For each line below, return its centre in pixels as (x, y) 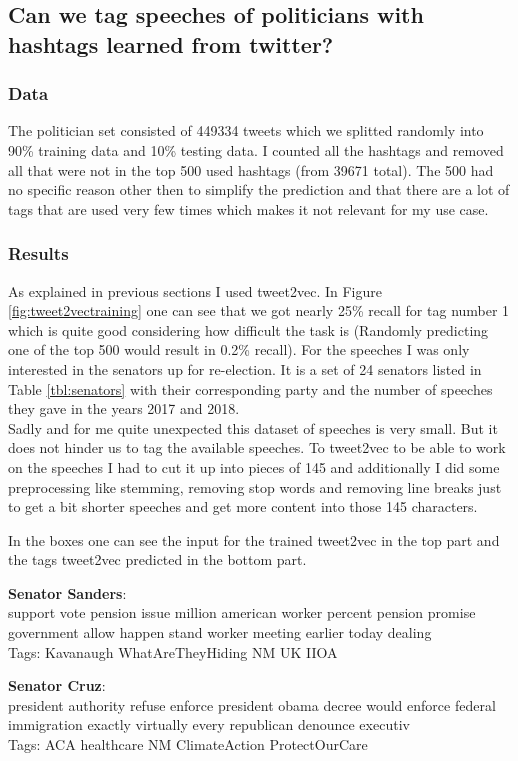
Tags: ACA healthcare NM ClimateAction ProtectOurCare (188, 744)
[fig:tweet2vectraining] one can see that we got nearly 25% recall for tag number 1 (259, 310)
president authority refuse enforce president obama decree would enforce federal (252, 704)
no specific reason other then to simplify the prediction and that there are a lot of (259, 189)
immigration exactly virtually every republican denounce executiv (209, 724)
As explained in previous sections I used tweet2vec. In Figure (195, 290)
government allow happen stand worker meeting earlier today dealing (220, 632)
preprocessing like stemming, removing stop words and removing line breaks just (255, 486)
